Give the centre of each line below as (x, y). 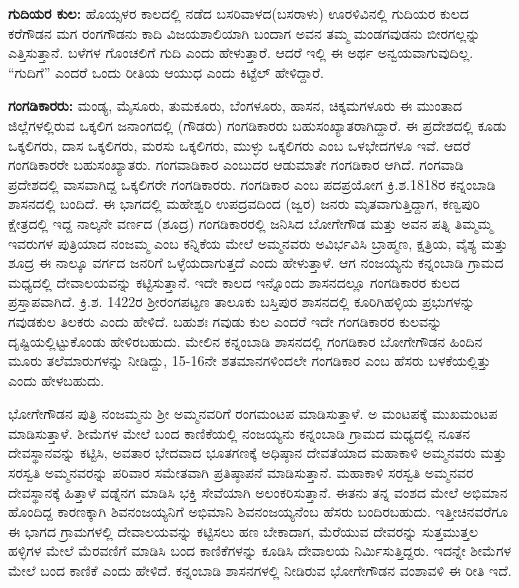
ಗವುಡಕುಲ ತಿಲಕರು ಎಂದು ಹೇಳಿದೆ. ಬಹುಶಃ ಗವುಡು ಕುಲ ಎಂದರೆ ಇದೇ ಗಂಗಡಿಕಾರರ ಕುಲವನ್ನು (225, 320)
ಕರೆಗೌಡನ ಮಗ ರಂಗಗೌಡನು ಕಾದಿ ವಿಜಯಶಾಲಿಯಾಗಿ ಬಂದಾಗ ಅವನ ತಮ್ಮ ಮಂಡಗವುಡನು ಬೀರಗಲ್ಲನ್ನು (244, 32)
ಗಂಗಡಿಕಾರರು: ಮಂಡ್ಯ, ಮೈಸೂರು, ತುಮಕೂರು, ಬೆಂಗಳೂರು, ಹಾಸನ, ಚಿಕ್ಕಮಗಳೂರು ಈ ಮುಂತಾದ (235, 105)
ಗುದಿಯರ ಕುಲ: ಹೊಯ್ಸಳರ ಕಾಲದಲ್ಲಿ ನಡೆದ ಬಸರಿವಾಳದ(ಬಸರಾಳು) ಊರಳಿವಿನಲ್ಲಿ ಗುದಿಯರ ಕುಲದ (238, 13)
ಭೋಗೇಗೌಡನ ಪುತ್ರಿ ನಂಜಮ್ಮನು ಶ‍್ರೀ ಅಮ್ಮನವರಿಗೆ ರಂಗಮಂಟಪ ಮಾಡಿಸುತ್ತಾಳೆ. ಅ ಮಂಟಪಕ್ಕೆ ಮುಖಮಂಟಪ (253, 413)
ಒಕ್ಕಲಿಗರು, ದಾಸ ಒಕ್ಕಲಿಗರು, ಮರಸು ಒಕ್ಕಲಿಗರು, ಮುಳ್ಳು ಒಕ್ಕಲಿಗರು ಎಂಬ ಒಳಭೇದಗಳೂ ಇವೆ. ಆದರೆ (239, 144)
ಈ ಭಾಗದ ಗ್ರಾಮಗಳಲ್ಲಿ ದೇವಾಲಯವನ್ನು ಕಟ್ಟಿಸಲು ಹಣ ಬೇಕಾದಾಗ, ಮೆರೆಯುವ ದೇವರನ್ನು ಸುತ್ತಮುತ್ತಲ (243, 530)
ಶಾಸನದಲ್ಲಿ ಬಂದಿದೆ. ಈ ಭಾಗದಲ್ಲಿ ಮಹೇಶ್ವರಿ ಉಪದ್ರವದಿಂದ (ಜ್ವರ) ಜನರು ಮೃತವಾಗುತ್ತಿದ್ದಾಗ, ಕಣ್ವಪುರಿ (244, 203)
